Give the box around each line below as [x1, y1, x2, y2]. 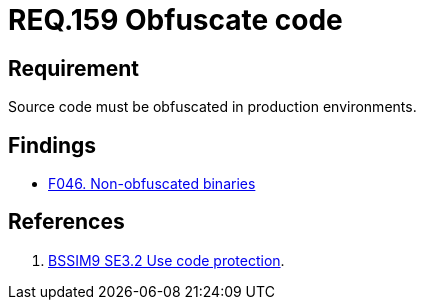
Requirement [8, 55, 140, 81]
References [8, 209, 125, 235]
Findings [8, 132, 97, 158]
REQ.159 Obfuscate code [8, 3, 343, 37]
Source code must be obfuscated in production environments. [8, 98, 417, 116]
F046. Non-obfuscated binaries [48, 175, 256, 193]
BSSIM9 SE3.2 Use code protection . [48, 251, 285, 269]
